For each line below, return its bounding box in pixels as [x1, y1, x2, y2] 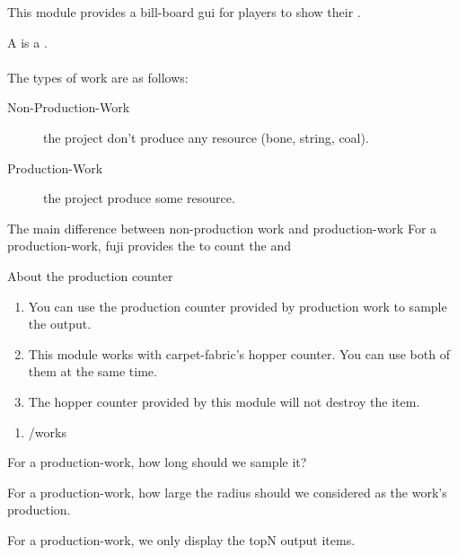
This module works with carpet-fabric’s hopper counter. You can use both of [28, 344, 450, 363]
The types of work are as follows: [7, 67, 189, 86]
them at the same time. [28, 362, 157, 381]
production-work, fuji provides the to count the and [7, 236, 292, 255]
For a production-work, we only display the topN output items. [7, 530, 356, 549]
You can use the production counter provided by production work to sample [28, 296, 447, 315]
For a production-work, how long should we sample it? [7, 453, 307, 471]
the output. [28, 314, 92, 333]
